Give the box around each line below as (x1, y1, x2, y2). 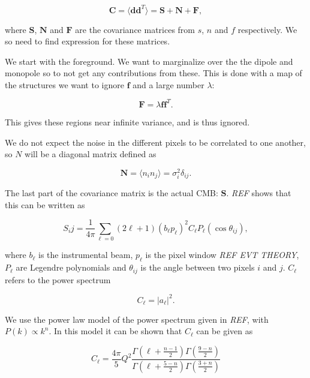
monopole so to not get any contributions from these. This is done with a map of (5, 67, 302, 79)
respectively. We (237, 23, 297, 35)
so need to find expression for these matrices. (5, 35, 170, 47)
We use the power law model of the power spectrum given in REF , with (5, 313, 269, 325)
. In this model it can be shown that (49, 325, 182, 337)
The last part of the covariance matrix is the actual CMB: (5, 187, 218, 199)
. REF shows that (226, 187, 291, 199)
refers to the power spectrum (5, 273, 111, 286)
